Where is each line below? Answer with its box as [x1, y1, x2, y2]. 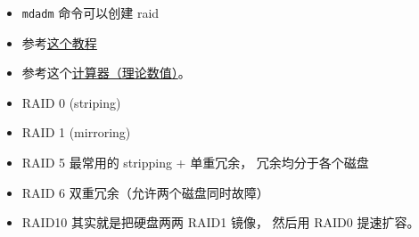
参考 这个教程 [21, 33, 97, 52]
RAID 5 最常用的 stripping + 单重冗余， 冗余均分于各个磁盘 [21, 153, 369, 172]
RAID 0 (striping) [21, 93, 121, 111]
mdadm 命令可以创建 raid [21, 4, 160, 21]
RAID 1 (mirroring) [21, 123, 131, 142]
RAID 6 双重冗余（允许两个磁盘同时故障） [21, 183, 269, 201]
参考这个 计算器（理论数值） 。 [21, 63, 191, 82]
